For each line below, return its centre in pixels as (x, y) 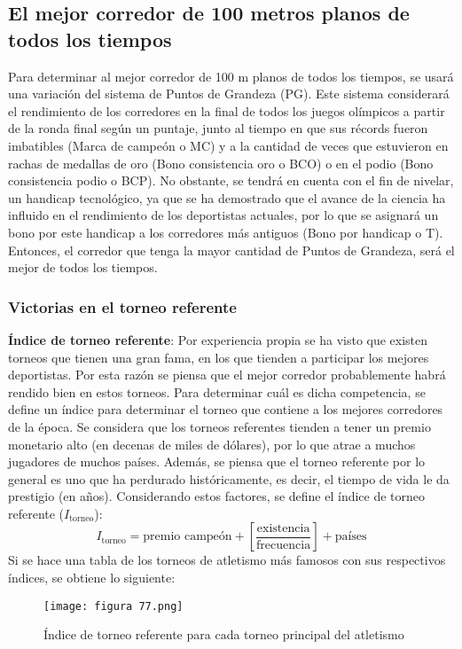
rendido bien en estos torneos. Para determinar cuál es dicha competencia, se (217, 391)
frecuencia (284, 546)
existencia (283, 528)
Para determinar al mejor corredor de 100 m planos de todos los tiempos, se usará (231, 76)
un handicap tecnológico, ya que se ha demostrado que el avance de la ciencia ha (227, 197)
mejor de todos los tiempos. (83, 267)
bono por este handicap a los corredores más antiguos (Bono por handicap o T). (226, 232)
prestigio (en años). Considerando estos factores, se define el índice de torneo (217, 496)
